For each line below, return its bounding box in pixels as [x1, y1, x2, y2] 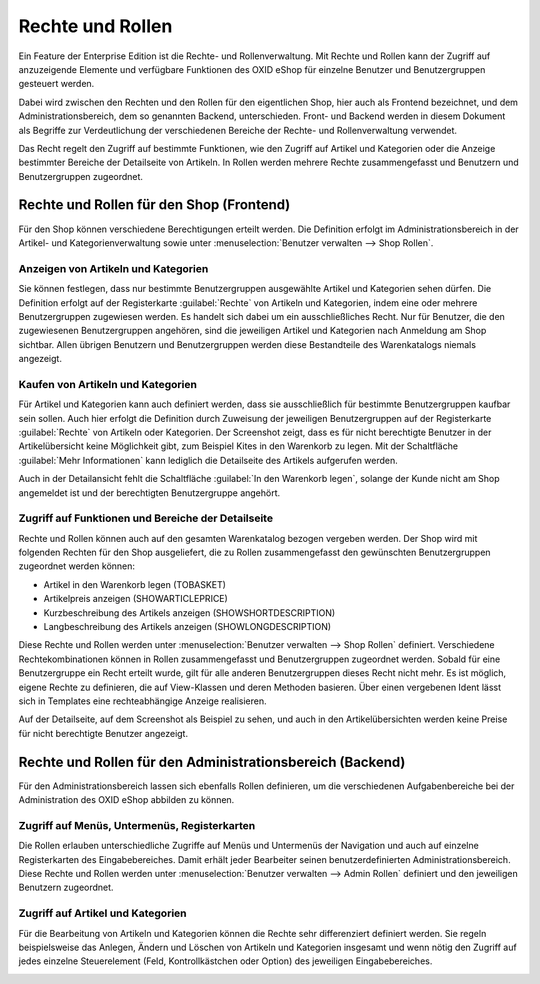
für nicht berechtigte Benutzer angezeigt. [18, 727, 189, 739]
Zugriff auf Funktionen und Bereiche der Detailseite [18, 511, 274, 525]
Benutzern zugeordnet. [18, 881, 114, 894]
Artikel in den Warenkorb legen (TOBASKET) [43, 578, 227, 590]
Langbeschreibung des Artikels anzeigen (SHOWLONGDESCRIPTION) [43, 621, 332, 633]
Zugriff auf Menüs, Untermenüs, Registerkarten [18, 818, 256, 832]
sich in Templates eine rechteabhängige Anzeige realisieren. [18, 695, 267, 707]
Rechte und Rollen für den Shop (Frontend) [18, 196, 291, 214]
